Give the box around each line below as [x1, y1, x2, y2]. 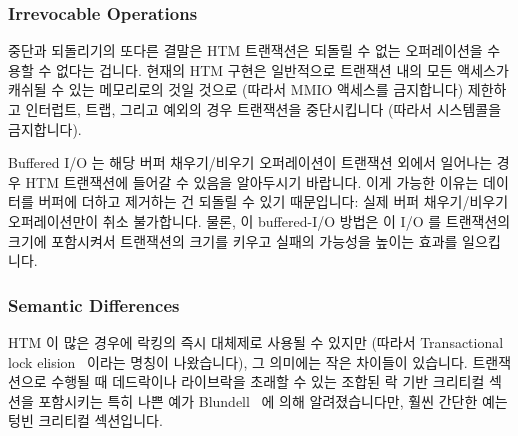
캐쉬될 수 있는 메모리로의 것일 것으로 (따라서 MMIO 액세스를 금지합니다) [8, 79, 464, 100]
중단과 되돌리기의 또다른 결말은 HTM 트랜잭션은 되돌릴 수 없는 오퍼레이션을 [8, 40, 483, 61]
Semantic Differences [8, 292, 180, 317]
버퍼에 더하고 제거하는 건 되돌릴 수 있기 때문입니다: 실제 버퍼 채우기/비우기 [38, 191, 509, 212]
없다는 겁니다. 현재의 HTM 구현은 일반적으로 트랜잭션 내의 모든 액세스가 [55, 59, 509, 80]
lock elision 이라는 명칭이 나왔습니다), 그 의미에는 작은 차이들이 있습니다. [8, 351, 468, 372]
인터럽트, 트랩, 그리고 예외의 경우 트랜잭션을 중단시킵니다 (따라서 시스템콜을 [25, 99, 502, 119]
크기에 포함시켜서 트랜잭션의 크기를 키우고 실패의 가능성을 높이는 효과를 [8, 230, 458, 251]
